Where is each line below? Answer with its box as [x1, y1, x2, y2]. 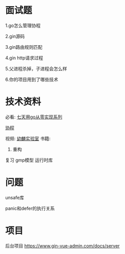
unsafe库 [5, 194, 24, 201]
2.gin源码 [5, 33, 25, 39]
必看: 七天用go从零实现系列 [5, 114, 63, 120]
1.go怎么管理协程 [5, 22, 41, 28]
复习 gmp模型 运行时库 [5, 157, 53, 163]
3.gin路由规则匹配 [5, 44, 43, 50]
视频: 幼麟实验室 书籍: [5, 135, 51, 141]
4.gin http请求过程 [5, 54, 43, 61]
